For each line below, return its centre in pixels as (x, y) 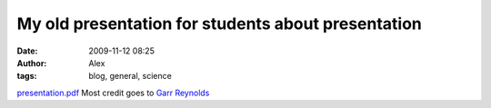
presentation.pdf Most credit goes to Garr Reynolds (113, 93)
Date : (27, 51)
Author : (32, 63)
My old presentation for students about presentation (220, 24)
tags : (27, 76)
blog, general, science (130, 76)
